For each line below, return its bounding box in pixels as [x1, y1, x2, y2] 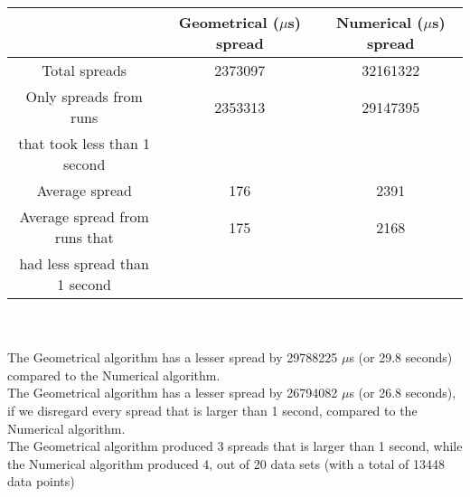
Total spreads [42, 60, 127, 80]
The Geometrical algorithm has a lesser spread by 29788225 [7, 348, 338, 367]
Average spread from [19, 206, 149, 227]
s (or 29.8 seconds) [349, 348, 453, 367]
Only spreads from [25, 86, 143, 107]
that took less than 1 [18, 133, 151, 154]
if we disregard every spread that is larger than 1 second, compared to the [7, 400, 418, 419]
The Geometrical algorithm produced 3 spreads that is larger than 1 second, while [7, 436, 463, 455]
